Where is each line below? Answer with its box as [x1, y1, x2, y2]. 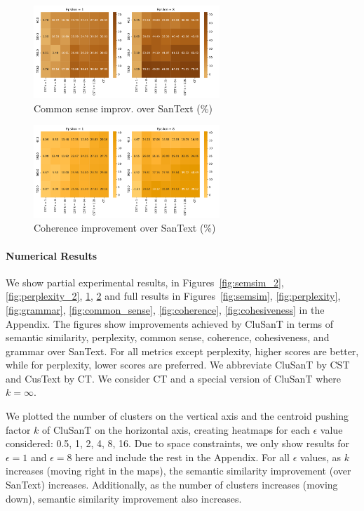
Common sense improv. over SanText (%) [34, 100, 213, 115]
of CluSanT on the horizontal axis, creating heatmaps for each [42, 422, 310, 437]
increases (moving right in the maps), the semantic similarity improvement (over [6, 463, 351, 478]
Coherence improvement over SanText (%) [34, 220, 216, 235]
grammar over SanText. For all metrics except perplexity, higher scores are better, [6, 343, 359, 358]
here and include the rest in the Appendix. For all [75, 449, 290, 464]
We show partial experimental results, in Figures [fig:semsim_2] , [6, 274, 284, 289]
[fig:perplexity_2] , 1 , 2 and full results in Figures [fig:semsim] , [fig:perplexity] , [6, 288, 341, 303]
